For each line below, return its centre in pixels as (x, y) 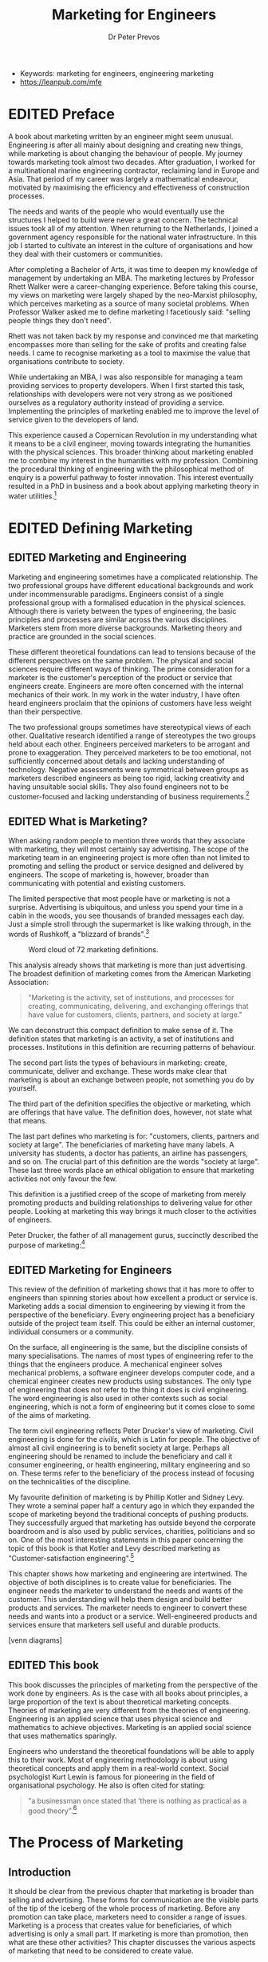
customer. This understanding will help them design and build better (120, 1599)
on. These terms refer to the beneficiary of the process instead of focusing (131, 1473)
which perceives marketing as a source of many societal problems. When (129, 303)
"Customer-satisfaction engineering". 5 (71, 1558)
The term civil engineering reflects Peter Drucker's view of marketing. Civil (131, 1431)
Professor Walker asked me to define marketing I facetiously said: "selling (130, 312)
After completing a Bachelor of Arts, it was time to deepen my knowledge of (133, 269)
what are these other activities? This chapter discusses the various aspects (132, 1943)
